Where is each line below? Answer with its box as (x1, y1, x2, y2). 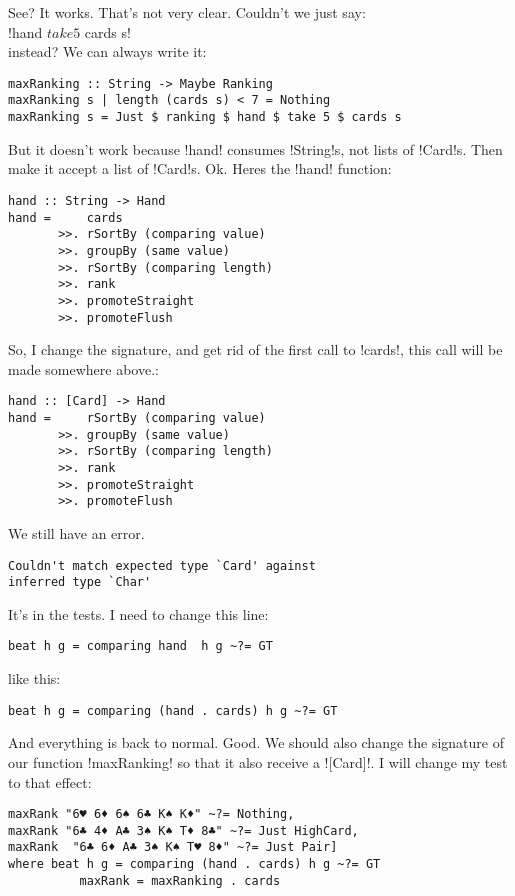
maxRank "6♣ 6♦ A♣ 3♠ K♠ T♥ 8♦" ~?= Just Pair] (8, 840, 338, 855)
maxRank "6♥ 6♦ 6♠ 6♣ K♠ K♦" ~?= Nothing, (8, 807, 295, 822)
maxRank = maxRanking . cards (79, 873, 281, 888)
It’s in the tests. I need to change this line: (8, 603, 269, 624)
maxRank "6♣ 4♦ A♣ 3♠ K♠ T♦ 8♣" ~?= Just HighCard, (8, 823, 359, 838)
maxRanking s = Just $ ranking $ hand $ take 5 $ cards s (8, 110, 402, 125)
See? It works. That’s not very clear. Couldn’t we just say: (8, 2, 366, 22)
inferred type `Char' (8, 575, 152, 590)
